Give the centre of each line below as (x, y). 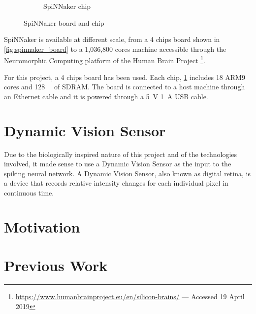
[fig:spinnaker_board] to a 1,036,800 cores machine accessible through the (115, 49)
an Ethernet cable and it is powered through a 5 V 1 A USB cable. (106, 96)
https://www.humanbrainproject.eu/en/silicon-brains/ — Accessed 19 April (130, 296)
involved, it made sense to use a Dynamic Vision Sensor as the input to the (118, 164)
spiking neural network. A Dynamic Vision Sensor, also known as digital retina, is (127, 173)
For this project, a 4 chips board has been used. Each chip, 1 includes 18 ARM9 (125, 77)
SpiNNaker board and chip (64, 22)
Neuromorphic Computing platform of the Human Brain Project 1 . (105, 60)
